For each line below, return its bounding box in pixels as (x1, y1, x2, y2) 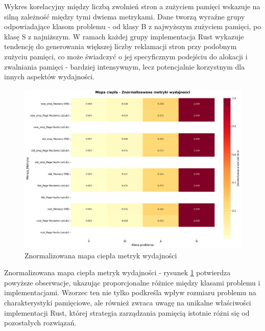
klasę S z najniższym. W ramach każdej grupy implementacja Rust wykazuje (4, 31, 244, 41)
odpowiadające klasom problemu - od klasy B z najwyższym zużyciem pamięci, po (4, 21, 261, 32)
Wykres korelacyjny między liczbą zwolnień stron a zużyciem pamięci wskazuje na (4, 1, 260, 11)
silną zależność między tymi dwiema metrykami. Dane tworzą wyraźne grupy (4, 11, 245, 21)
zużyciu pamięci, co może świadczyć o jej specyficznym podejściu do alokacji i (4, 51, 248, 61)
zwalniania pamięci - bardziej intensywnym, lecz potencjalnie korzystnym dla (4, 61, 245, 72)
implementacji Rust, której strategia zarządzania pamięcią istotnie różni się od (4, 307, 250, 318)
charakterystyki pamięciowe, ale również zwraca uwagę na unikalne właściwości (4, 297, 251, 307)
